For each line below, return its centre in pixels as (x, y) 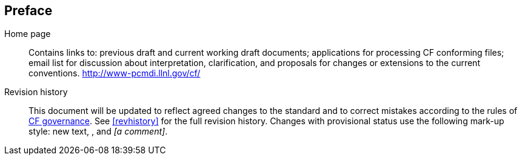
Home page (28, 34)
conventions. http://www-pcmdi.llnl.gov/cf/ (115, 73)
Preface (28, 11)
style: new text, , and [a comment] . (98, 132)
